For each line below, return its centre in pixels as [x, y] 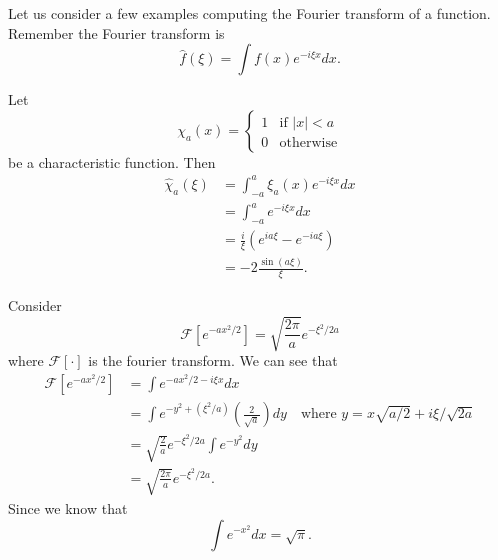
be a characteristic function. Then [112, 161]
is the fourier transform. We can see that [213, 360]
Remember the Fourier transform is [116, 32]
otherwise [308, 142]
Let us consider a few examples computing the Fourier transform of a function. [249, 13]
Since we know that [68, 507]
